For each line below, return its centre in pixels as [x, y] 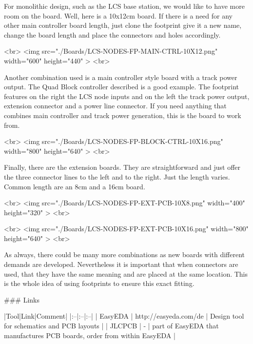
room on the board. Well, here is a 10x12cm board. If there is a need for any [118, 15]
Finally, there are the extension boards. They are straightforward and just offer [122, 167]
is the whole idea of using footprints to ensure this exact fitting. [99, 283]
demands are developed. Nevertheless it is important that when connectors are [121, 264]
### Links [22, 299]
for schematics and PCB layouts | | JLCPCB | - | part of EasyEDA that [111, 326]
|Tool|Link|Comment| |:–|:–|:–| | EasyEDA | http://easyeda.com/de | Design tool [124, 316]
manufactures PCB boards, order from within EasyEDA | [90, 335]
